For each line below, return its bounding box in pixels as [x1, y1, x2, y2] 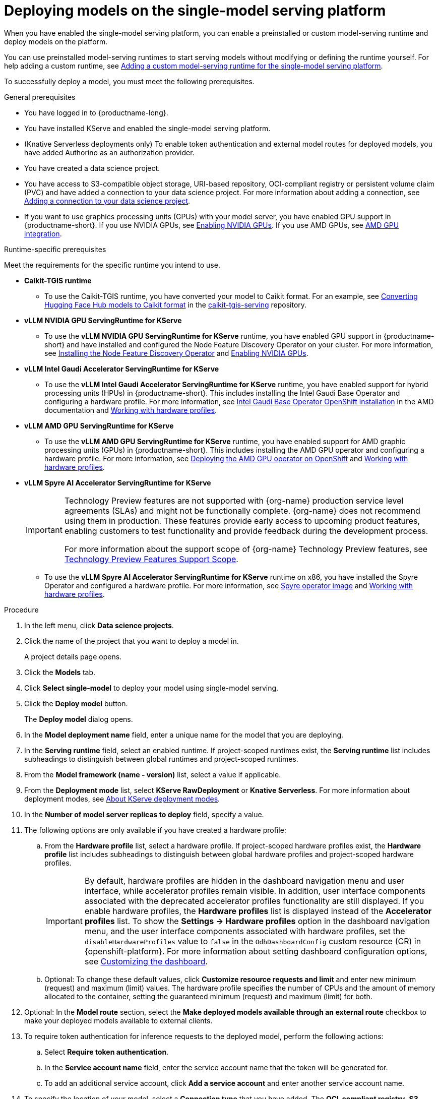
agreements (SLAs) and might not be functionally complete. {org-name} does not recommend [64, 505, 420, 516]
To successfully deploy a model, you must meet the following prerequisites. [4, 77, 255, 86]
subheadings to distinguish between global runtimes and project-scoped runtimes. [24, 754, 298, 763]
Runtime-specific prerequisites [4, 245, 106, 254]
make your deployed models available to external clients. [24, 1016, 213, 1025]
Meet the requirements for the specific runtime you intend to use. [4, 260, 220, 269]
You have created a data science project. [24, 163, 160, 172]
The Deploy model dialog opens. [24, 714, 133, 723]
